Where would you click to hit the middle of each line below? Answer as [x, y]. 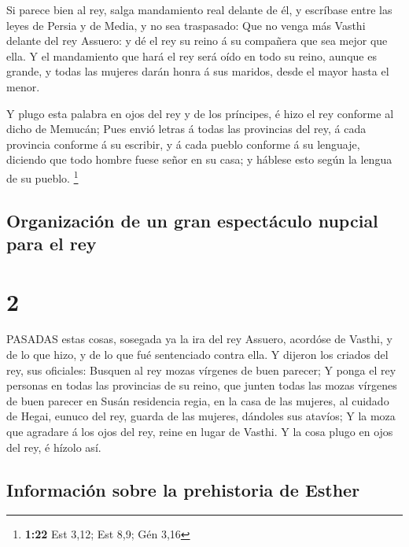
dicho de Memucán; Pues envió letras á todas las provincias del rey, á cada [186, 129]
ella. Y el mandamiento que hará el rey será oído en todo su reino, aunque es [192, 55]
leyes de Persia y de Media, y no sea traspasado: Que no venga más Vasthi [186, 25]
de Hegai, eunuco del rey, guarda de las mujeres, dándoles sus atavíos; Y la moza [201, 416]
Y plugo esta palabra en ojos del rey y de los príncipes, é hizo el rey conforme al [200, 113]
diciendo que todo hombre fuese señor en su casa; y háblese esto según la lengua [199, 159]
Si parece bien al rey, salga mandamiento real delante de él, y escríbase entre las [199, 9]
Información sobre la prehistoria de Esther [183, 489]
